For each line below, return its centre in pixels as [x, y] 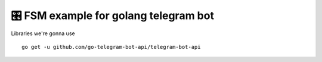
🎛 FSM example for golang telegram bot [113, 15]
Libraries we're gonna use [43, 33]
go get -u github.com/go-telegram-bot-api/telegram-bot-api [111, 47]
